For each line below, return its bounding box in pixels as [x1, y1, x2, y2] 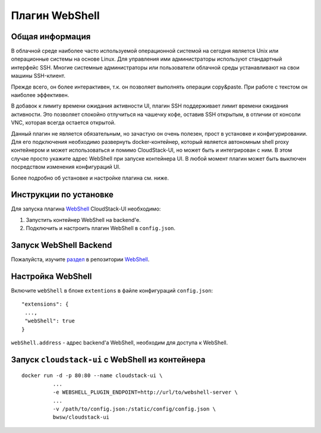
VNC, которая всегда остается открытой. [11, 119, 116, 126]
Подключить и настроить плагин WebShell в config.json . [26, 225, 175, 232]
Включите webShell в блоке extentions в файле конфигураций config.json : [11, 287, 213, 294]
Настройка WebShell [11, 271, 92, 281]
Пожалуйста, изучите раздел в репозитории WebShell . [11, 256, 150, 263]
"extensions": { [21, 301, 69, 308]
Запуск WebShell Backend [11, 240, 112, 250]
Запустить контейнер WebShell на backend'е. [26, 216, 141, 223]
